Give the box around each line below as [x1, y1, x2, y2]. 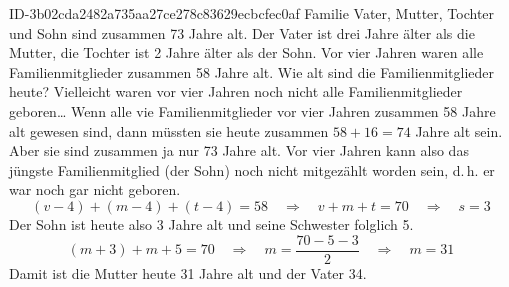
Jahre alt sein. [415, 120, 503, 141]
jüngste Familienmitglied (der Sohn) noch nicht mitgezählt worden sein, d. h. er [9, 159, 495, 180]
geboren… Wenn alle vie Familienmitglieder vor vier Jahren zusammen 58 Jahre [9, 100, 496, 121]
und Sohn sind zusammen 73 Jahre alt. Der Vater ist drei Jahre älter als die [9, 22, 475, 43]
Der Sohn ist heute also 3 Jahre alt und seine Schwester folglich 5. [9, 213, 414, 234]
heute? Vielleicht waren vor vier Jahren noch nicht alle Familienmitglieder [9, 81, 463, 102]
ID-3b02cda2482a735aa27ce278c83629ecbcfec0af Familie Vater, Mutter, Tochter [9, 3, 495, 23]
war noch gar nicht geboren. [9, 179, 181, 200]
